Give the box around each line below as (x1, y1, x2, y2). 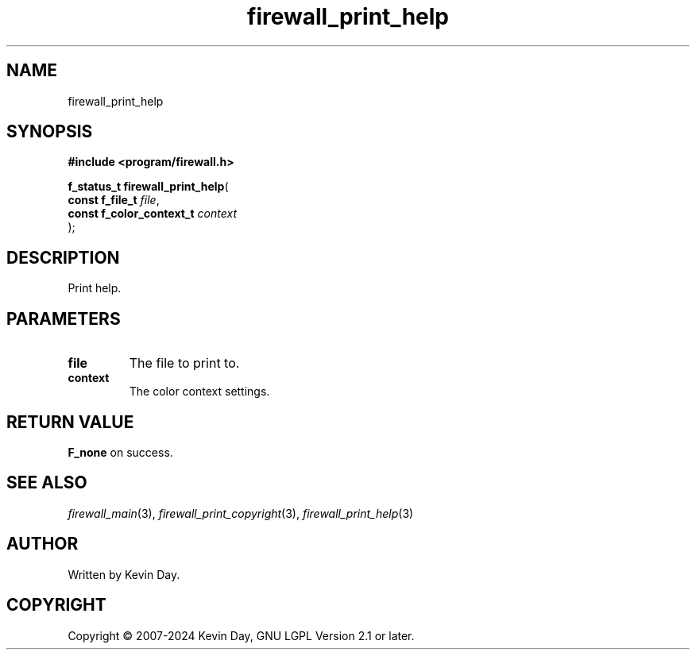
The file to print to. (129, 355, 240, 372)
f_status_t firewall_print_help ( (68, 179, 229, 194)
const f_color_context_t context (68, 206, 237, 221)
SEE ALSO (6, 473, 87, 493)
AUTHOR (6, 534, 79, 554)
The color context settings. (129, 384, 270, 399)
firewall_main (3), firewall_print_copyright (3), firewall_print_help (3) (68, 506, 414, 520)
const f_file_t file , (68, 193, 160, 207)
